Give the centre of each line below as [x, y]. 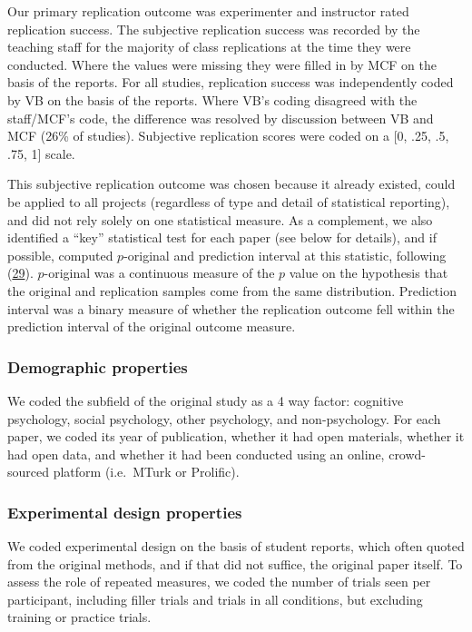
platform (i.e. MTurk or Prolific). [146, 472]
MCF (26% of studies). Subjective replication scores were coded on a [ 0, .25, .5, [228, 136]
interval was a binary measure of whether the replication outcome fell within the [231, 308]
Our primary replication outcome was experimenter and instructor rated [208, 11]
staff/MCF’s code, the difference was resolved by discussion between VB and [221, 118]
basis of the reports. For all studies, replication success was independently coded [231, 82]
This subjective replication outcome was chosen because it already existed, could [231, 184]
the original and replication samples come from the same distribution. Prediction [232, 290]
